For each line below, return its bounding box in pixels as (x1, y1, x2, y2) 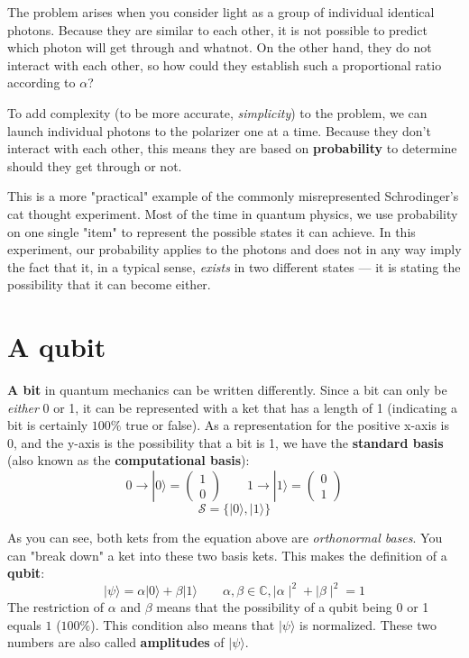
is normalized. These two (299, 615, 437, 634)
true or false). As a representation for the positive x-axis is (125, 416, 449, 434)
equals (7, 615, 41, 634)
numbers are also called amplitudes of (7, 633, 225, 652)
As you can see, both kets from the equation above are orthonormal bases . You (7, 528, 443, 546)
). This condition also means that (90, 615, 275, 634)
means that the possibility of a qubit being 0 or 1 (156, 598, 429, 617)
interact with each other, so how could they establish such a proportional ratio (7, 55, 442, 74)
